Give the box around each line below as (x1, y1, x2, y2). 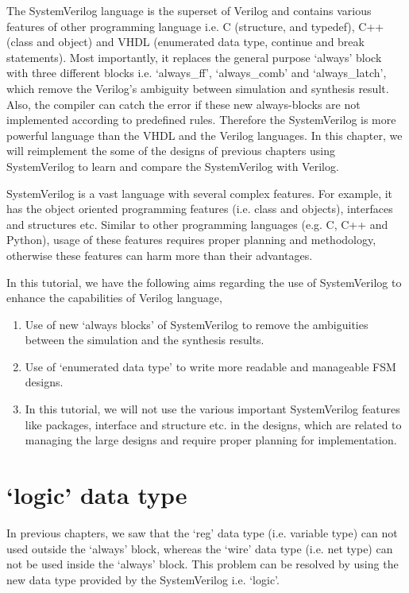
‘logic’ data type (6, 479, 187, 511)
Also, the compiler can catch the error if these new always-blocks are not (6, 95, 361, 112)
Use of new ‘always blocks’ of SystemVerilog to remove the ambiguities (25, 316, 368, 332)
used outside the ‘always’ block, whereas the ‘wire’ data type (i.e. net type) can (6, 540, 393, 556)
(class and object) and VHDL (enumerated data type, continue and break (6, 33, 365, 50)
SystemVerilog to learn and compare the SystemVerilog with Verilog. (6, 157, 339, 174)
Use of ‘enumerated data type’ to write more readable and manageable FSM (25, 358, 396, 374)
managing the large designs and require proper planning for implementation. (25, 432, 397, 448)
